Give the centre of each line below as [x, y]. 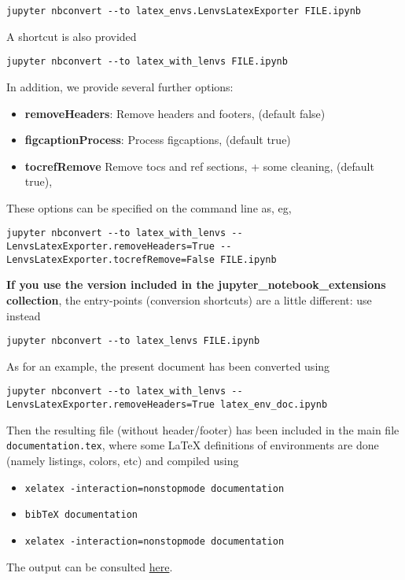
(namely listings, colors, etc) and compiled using [123, 461]
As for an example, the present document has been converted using [168, 366]
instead [24, 315]
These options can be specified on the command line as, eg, [149, 207]
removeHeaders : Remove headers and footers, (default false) [175, 113]
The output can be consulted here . [90, 566]
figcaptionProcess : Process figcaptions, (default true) [158, 140]
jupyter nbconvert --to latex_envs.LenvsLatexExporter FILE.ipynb [184, 11]
